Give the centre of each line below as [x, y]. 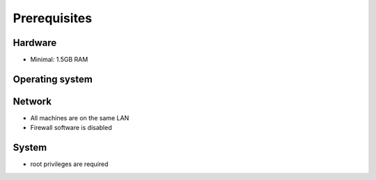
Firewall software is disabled [71, 128]
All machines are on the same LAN [80, 117]
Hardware [35, 43]
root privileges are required [69, 164]
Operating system [53, 79]
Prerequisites [53, 18]
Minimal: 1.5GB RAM [59, 60]
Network [32, 101]
